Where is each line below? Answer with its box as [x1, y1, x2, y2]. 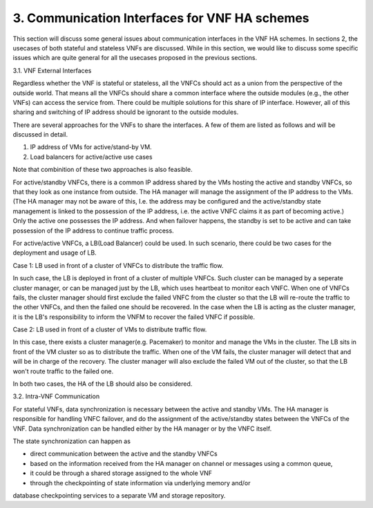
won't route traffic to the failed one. [12, 367, 114, 375]
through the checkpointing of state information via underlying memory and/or [30, 478, 251, 487]
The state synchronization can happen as [12, 437, 131, 445]
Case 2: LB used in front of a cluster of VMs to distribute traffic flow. [12, 325, 207, 334]
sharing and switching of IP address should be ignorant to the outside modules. [12, 108, 239, 117]
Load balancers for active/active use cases [30, 153, 153, 161]
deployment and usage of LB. [12, 248, 97, 257]
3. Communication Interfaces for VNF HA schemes [12, 10, 310, 26]
